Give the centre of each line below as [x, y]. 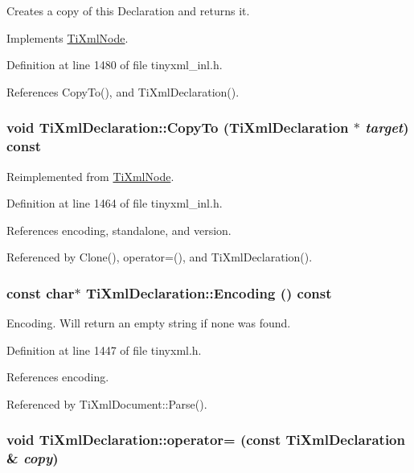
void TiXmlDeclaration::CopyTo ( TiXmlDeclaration [178, 128]
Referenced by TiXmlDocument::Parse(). [107, 403]
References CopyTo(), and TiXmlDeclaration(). [123, 91]
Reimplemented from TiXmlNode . [90, 176]
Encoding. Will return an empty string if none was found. [149, 323]
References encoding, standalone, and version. [119, 230]
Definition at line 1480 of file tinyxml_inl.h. [115, 65]
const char [41, 292]
